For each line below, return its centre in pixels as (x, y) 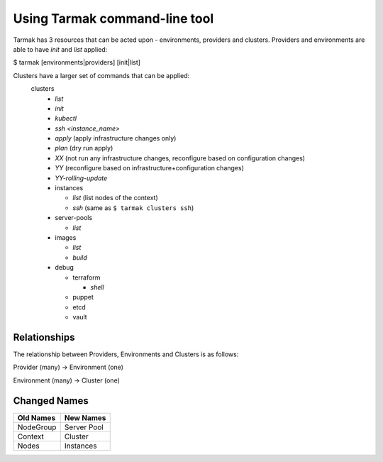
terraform (87, 277)
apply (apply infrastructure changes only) (116, 138)
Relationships (44, 337)
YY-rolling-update (81, 178)
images (66, 237)
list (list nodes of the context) (116, 198)
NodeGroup (37, 427)
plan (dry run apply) (84, 148)
